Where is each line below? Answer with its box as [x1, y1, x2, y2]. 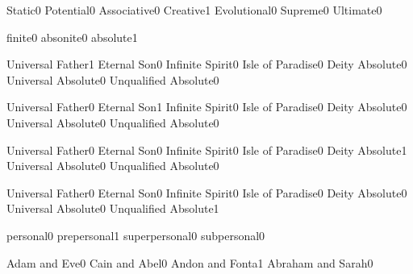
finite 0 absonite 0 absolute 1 [6, 28, 138, 45]
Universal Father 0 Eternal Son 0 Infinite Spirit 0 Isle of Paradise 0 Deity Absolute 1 [6, 141, 407, 158]
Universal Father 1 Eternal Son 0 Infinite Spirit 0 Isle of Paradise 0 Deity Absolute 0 [6, 56, 407, 73]
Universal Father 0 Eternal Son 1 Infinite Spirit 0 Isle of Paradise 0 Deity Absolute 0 [6, 98, 407, 115]
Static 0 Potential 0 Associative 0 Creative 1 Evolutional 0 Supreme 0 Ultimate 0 [6, 2, 382, 18]
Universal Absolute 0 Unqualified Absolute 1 [6, 200, 219, 217]
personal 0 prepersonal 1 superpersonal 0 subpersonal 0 [6, 226, 265, 243]
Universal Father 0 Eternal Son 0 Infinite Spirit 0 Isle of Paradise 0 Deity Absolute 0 [6, 184, 407, 201]
